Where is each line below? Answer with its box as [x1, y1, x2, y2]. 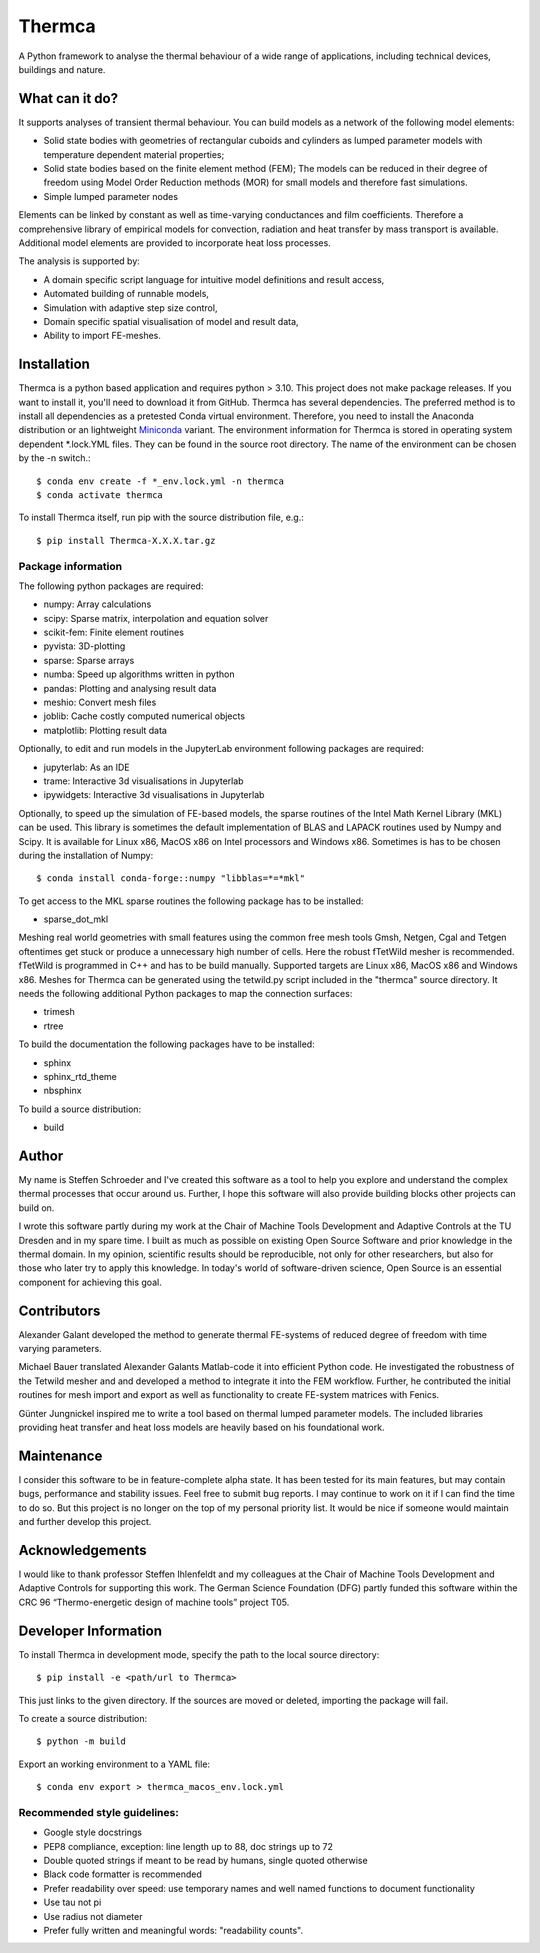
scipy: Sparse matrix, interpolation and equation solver [43, 612, 269, 624]
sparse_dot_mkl [43, 913, 109, 925]
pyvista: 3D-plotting [43, 640, 126, 652]
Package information [18, 559, 123, 573]
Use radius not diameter [43, 1910, 143, 1922]
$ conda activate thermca [36, 489, 164, 500]
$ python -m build [36, 1736, 127, 1747]
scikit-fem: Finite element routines [43, 626, 185, 639]
